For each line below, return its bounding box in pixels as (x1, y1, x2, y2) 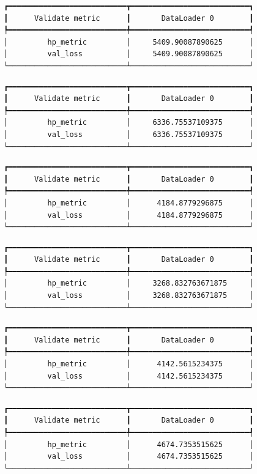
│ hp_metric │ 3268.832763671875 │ (4, 279, 254, 288)
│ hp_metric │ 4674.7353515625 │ (4, 440, 254, 449)
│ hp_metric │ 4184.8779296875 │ (4, 198, 254, 207)
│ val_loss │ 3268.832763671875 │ (4, 291, 254, 300)
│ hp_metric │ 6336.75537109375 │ (4, 118, 254, 127)
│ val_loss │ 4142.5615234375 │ (4, 371, 254, 380)
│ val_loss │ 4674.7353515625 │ (4, 452, 254, 461)
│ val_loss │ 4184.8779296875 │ (4, 210, 254, 220)
